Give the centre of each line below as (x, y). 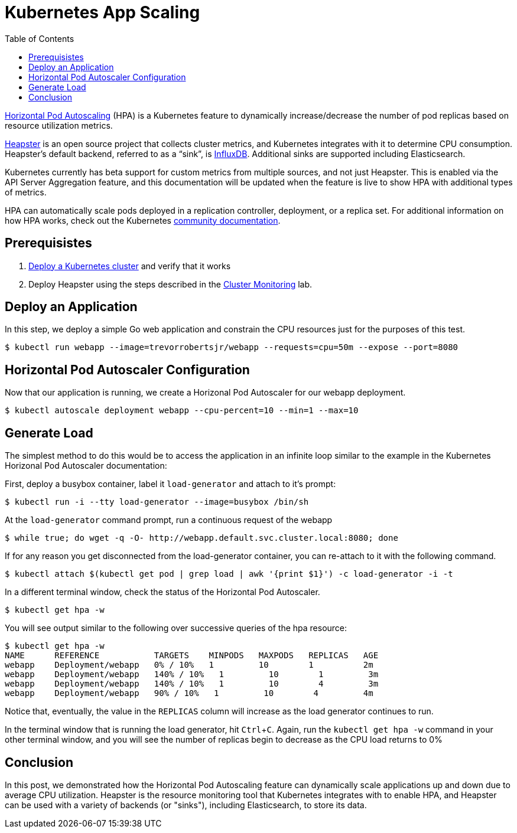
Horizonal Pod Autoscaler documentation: (86, 466)
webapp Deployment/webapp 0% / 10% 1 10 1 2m (189, 665)
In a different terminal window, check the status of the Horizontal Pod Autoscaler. (162, 592)
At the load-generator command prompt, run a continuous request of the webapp (169, 520)
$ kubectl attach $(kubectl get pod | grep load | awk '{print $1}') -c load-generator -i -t (229, 574)
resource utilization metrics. (59, 125)
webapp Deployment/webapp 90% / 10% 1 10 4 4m (189, 693)
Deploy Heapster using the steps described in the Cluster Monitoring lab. (170, 284)
